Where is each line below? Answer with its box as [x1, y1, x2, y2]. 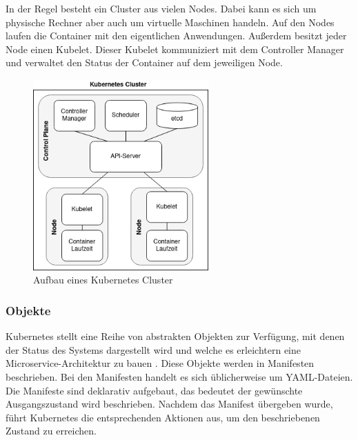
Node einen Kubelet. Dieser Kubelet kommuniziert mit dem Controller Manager [6, 41, 344, 56]
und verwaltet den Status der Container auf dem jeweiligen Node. [6, 55, 283, 70]
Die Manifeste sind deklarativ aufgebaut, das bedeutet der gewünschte [6, 383, 303, 397]
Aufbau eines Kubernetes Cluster [33, 272, 173, 287]
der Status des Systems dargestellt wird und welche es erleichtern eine [6, 342, 301, 357]
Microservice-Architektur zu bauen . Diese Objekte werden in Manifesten [6, 356, 315, 370]
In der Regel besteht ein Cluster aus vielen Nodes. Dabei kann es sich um [6, 1, 317, 15]
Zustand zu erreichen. [6, 423, 97, 438]
